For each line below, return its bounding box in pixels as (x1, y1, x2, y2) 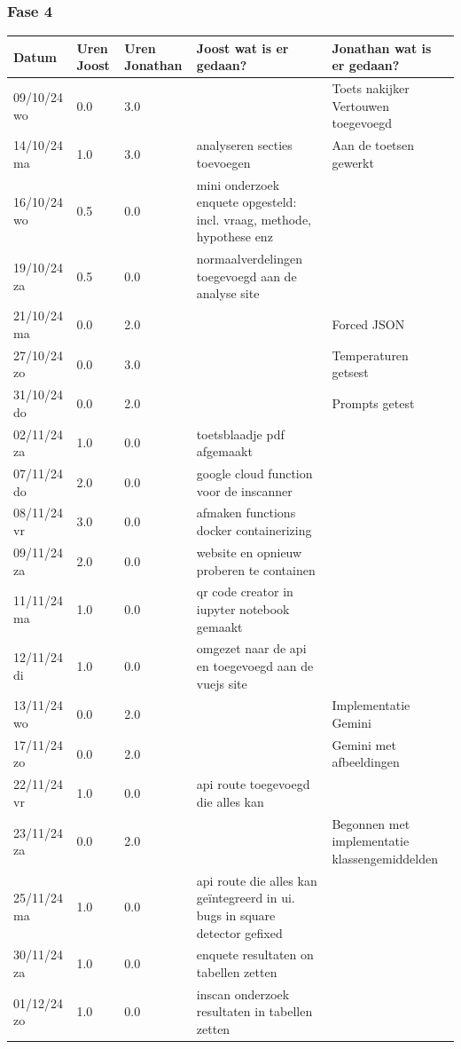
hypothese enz (196, 227, 273, 246)
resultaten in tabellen (196, 1002, 313, 1021)
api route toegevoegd (196, 775, 310, 793)
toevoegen (196, 153, 251, 171)
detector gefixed (196, 923, 283, 942)
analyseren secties (196, 136, 293, 154)
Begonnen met (332, 814, 410, 832)
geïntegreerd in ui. (196, 888, 295, 907)
